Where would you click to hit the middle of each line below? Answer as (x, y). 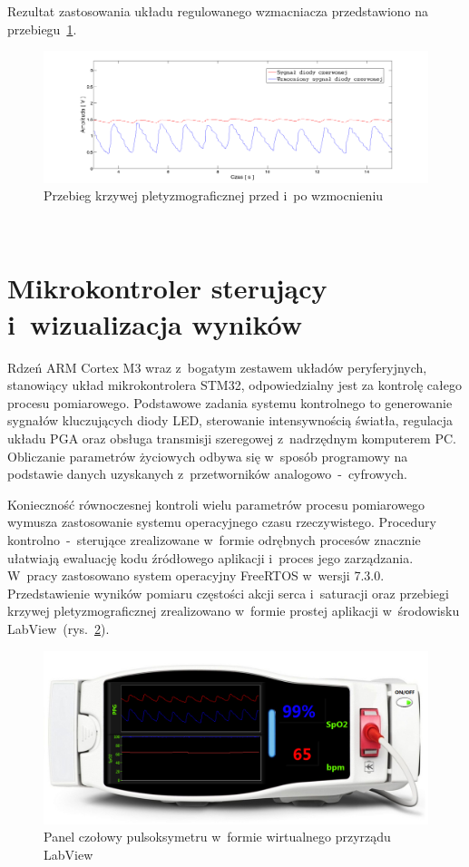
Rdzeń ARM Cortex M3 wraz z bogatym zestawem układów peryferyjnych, (217, 367)
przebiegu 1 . (42, 29)
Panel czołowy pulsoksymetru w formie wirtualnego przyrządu (217, 837)
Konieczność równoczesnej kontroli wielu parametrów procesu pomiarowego (216, 504)
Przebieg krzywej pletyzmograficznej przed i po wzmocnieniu (214, 195)
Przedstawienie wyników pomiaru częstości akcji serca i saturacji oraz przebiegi (228, 593)
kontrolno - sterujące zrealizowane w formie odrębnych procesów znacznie (214, 539)
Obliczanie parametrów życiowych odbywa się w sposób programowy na (208, 456)
